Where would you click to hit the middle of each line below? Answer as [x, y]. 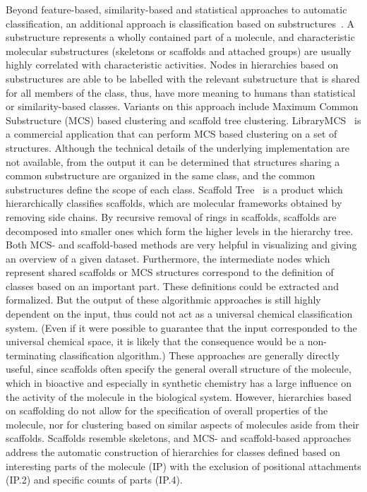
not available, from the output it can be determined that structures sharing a [173, 161]
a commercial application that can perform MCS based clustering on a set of [172, 134]
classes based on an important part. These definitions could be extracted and [172, 286]
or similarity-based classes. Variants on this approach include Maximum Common [182, 106]
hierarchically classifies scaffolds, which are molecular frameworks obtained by [174, 203]
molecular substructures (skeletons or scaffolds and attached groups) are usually [179, 50]
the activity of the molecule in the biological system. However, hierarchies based [179, 396]
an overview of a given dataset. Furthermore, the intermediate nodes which [168, 258]
